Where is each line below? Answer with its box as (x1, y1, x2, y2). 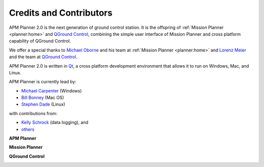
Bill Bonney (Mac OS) (21, 95, 65, 100)
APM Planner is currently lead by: (9, 79, 77, 85)
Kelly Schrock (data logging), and (21, 119, 88, 125)
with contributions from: (9, 110, 58, 116)
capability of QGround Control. (9, 38, 71, 44)
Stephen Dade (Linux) (21, 101, 66, 107)
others (21, 126, 35, 132)
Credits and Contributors (9, 7, 112, 18)
